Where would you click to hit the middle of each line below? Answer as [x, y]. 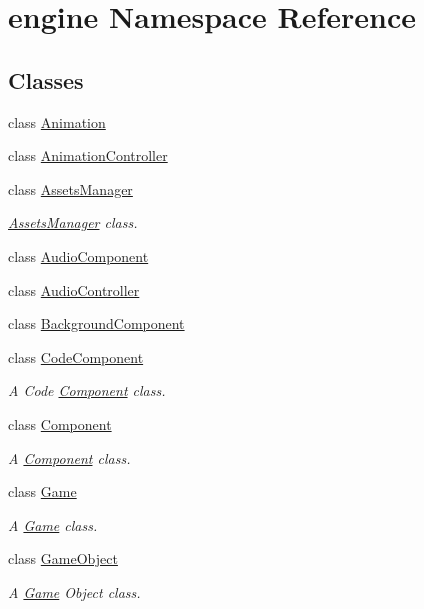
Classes [46, 79]
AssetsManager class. [73, 222]
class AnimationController [88, 155]
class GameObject [63, 558]
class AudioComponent [78, 255]
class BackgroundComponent [96, 323]
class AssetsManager [70, 188]
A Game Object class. [74, 591]
